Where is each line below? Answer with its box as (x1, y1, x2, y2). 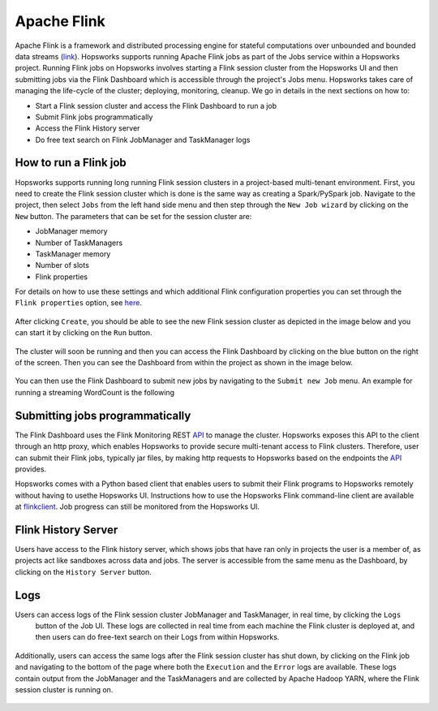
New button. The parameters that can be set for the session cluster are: (15, 211, 252, 221)
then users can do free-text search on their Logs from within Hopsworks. (35, 632, 280, 642)
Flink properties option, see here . (15, 298, 142, 308)
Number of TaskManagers (35, 238, 123, 248)
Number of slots (35, 261, 89, 270)
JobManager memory (35, 226, 108, 236)
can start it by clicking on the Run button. (15, 328, 153, 338)
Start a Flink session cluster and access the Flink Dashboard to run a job (35, 101, 277, 110)
